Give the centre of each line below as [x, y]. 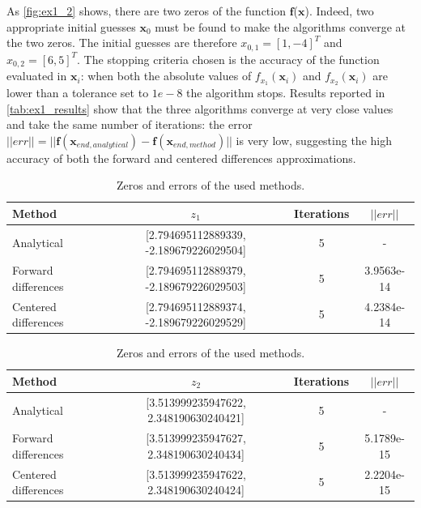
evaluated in [37, 76]
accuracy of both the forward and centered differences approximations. [181, 158]
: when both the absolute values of [166, 76]
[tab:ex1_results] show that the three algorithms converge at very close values [200, 108]
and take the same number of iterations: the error [130, 124]
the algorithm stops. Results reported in [286, 92]
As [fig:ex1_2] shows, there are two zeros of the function [146, 11]
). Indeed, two [339, 11]
